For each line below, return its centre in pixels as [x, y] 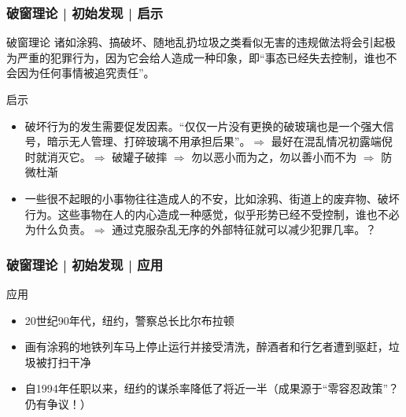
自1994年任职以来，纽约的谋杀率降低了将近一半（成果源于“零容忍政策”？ [212, 388]
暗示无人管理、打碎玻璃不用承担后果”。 [149, 141]
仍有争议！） [58, 403]
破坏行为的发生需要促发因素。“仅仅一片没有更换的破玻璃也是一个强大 [204, 125]
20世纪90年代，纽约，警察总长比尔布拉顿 [129, 320]
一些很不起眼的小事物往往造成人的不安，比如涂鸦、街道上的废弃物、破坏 [212, 198]
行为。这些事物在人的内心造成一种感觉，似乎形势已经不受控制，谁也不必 [212, 214]
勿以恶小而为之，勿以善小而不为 [274, 156]
